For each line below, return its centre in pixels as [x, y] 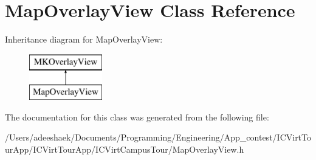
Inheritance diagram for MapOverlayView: [84, 39]
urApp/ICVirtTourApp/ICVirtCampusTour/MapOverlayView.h [125, 149]
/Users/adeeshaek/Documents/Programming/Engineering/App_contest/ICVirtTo [158, 137]
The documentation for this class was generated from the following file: [137, 117]
